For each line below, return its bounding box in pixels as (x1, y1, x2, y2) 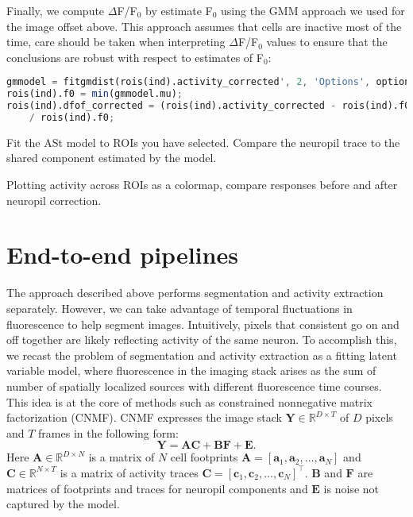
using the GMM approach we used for (221, 2, 405, 18)
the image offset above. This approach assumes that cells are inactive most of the (6, 17, 402, 34)
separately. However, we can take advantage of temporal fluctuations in (6, 299, 353, 316)
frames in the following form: (38, 424, 179, 441)
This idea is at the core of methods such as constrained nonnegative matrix (6, 393, 372, 410)
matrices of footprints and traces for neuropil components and (6, 480, 308, 496)
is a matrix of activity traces (60, 464, 199, 480)
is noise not (323, 480, 379, 496)
